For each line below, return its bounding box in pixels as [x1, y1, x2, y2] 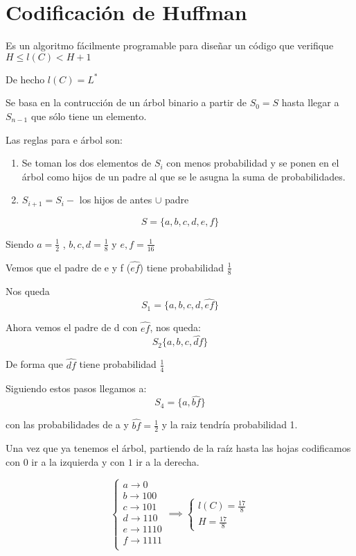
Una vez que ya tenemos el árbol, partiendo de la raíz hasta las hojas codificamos [6, 441, 351, 455]
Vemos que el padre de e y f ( [6, 260, 131, 274]
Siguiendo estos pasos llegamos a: [6, 380, 147, 395]
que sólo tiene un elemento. [30, 108, 147, 123]
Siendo [6, 236, 34, 251]
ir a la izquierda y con [31, 454, 125, 469]
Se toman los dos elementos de [21, 155, 152, 170]
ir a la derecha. [136, 454, 199, 469]
